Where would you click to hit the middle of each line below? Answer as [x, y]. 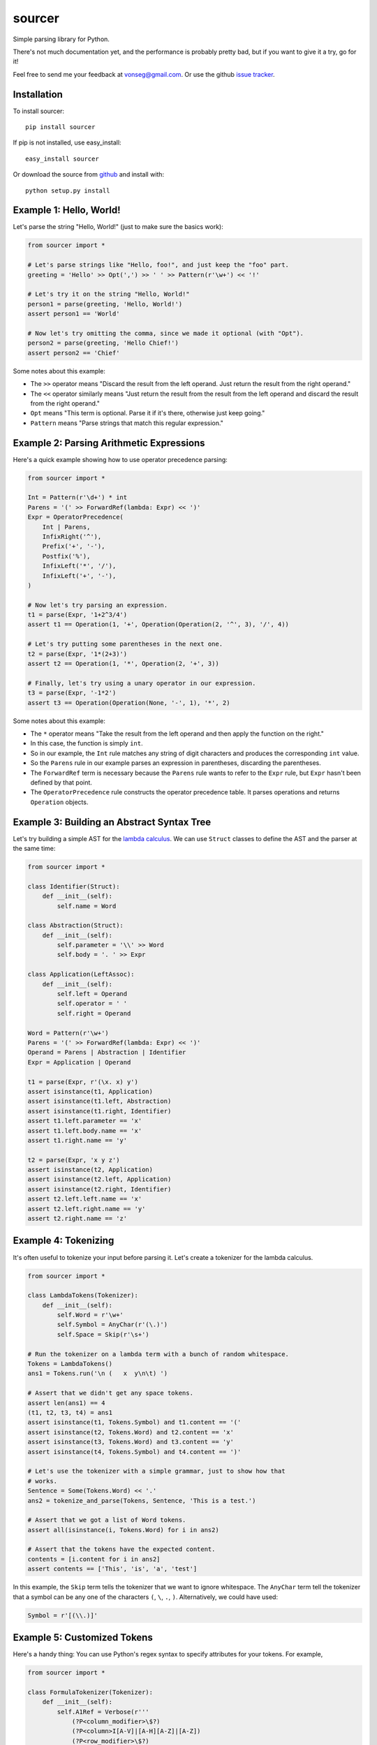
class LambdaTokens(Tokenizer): [83, 1295]
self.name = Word [87, 906]
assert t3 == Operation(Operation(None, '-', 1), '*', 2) [129, 703]
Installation [38, 94]
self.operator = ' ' [92, 1004]
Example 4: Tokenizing [64, 1241]
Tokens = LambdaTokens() [70, 1364]
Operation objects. [59, 802]
